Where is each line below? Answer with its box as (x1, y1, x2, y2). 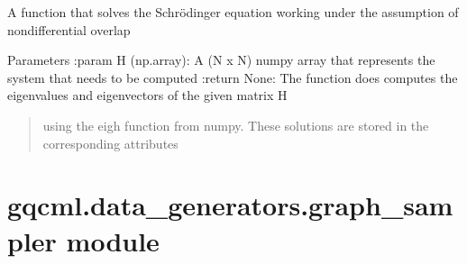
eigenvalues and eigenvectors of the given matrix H (7, 86, 288, 105)
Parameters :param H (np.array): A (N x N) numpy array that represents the (7, 50, 435, 69)
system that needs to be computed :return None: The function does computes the (7, 68, 458, 86)
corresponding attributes (42, 133, 179, 152)
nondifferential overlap (7, 20, 131, 39)
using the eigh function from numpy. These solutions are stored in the (42, 115, 429, 134)
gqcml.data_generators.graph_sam (7, 187, 453, 223)
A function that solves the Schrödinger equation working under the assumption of (7, 3, 459, 21)
